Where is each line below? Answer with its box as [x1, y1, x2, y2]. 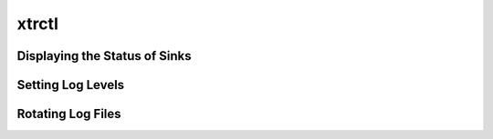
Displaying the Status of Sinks [16, 48, 192, 64]
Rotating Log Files [16, 106, 122, 122]
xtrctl [16, 14, 58, 34]
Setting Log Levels [16, 77, 125, 93]
